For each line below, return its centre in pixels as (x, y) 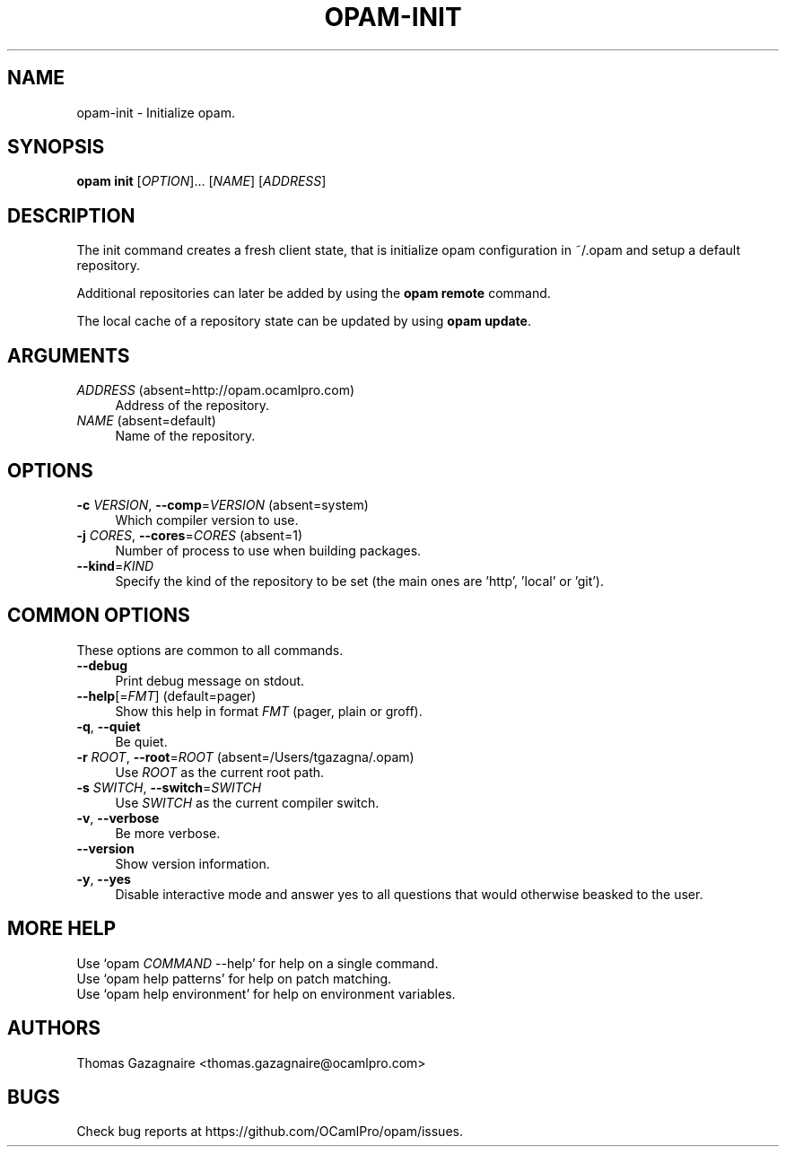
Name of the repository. (185, 436)
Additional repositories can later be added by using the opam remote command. (314, 293)
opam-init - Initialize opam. (156, 112)
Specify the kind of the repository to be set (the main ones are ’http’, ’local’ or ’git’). (359, 581)
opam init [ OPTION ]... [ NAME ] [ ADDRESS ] (201, 181)
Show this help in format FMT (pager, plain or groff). (269, 711)
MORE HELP (62, 929)
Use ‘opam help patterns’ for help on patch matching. (234, 978)
